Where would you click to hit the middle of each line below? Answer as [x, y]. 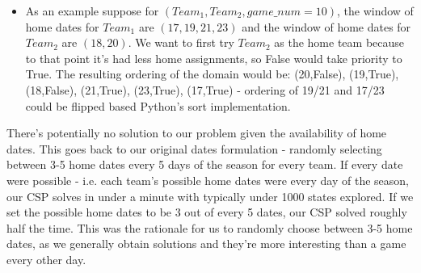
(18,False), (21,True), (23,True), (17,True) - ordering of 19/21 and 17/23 [205, 89]
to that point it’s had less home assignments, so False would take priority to [214, 58]
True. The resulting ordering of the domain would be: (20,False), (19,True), [212, 74]
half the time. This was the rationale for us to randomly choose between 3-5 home [210, 227]
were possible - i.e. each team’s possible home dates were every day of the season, [208, 180]
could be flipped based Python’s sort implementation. [158, 105]
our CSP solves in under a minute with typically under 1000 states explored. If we [210, 196]
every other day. [46, 259]
